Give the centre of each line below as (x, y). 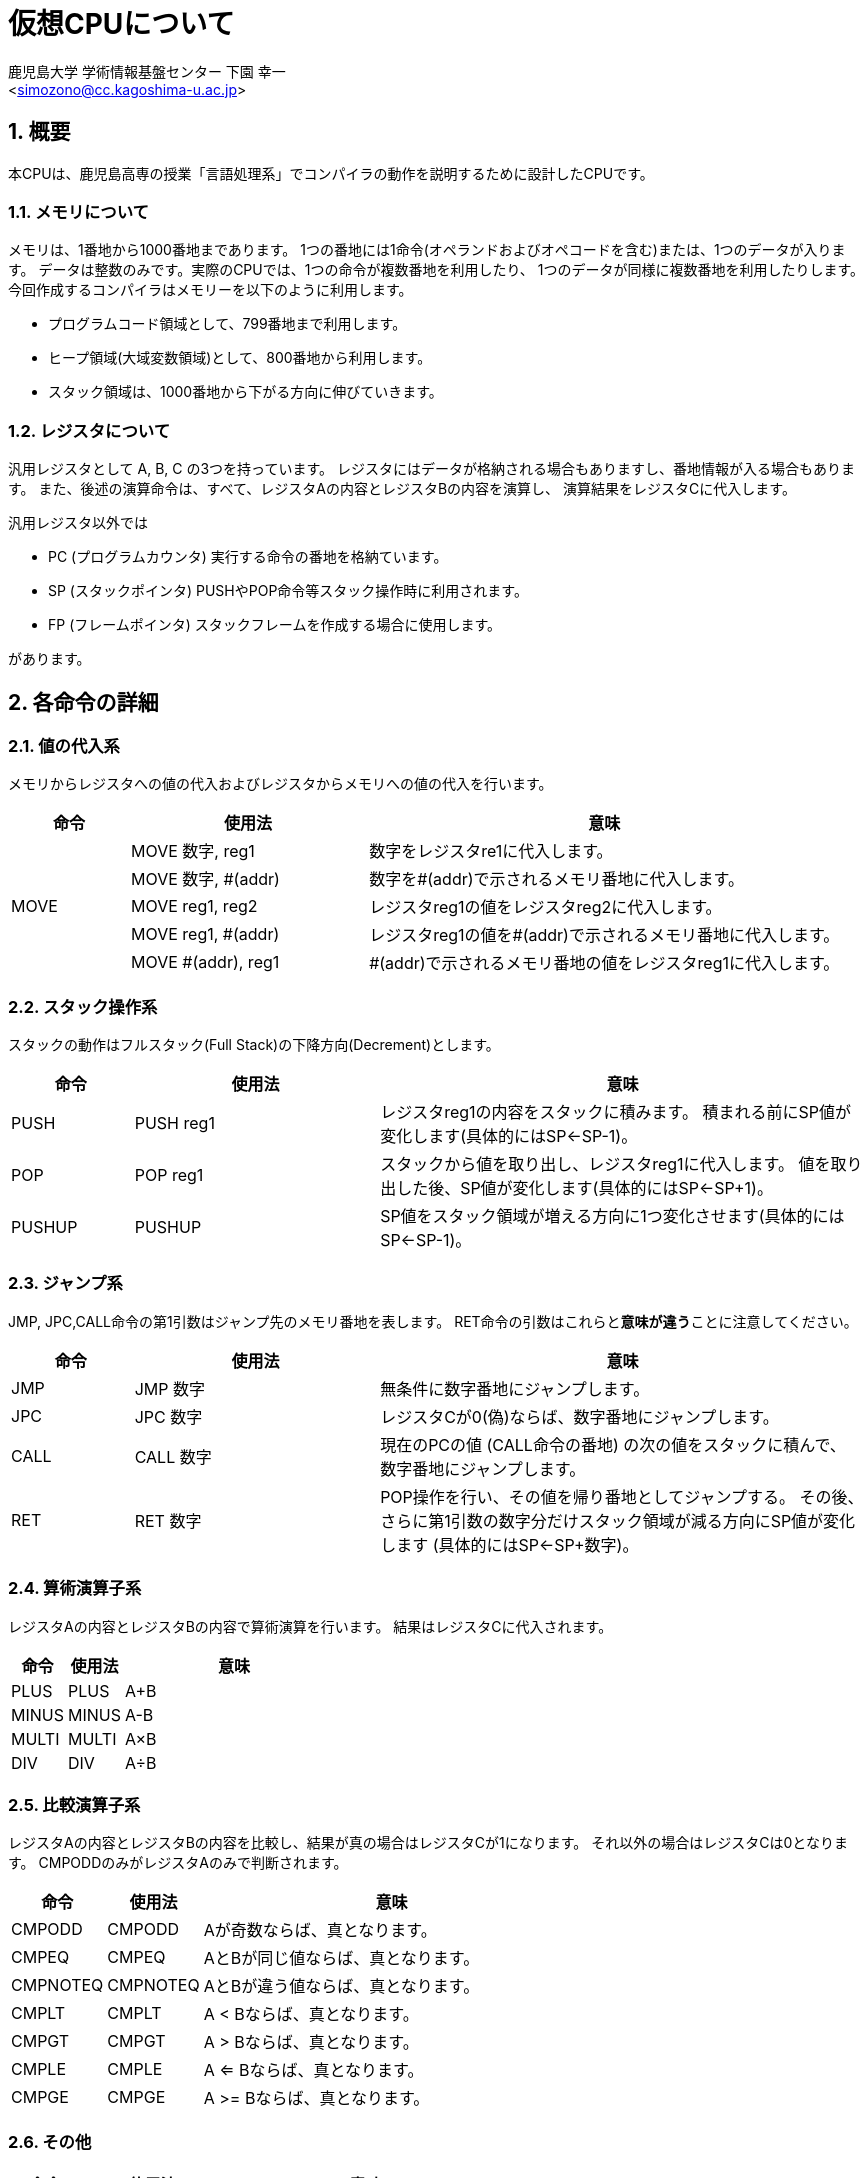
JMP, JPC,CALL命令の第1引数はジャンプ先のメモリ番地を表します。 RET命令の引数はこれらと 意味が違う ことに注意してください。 (433, 1321)
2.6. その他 (50, 2141)
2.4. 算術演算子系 (75, 1588)
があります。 (49, 659)
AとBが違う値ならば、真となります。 (341, 1986)
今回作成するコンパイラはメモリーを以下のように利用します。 (210, 290)
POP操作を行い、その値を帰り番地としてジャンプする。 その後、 (622, 1496)
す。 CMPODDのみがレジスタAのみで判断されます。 (178, 1863)
